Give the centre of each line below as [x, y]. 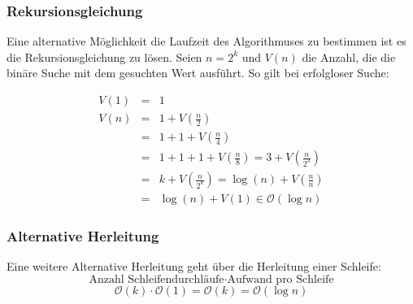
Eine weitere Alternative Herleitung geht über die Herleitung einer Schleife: [194, 266]
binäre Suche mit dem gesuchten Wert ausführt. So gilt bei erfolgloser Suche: [198, 73]
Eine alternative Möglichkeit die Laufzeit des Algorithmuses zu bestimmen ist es [206, 41]
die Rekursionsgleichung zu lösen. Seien [104, 56]
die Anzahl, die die [349, 56]
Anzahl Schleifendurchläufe [157, 280]
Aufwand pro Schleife [280, 280]
